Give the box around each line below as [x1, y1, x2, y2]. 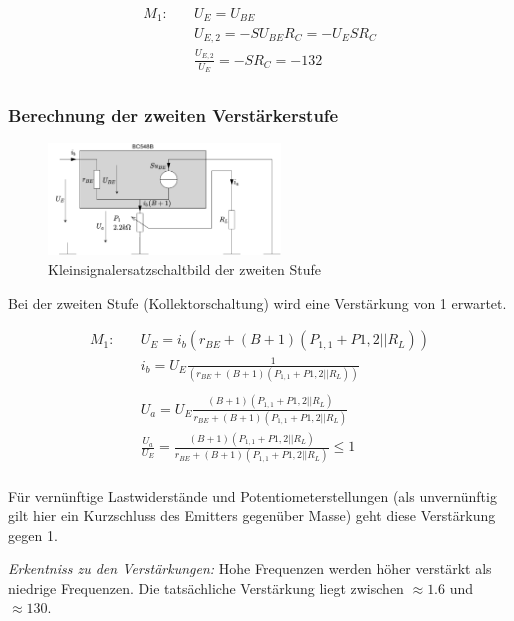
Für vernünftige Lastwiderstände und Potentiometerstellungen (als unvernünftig [8, 485, 497, 506]
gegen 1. [8, 524, 58, 545]
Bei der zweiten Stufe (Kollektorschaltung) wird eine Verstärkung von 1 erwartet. [8, 292, 507, 313]
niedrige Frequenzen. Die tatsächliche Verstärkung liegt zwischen [8, 577, 404, 598]
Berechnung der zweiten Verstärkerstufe [8, 102, 339, 127]
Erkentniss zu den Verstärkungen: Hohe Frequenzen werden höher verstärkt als [8, 558, 492, 579]
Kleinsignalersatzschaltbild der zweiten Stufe [48, 259, 321, 280]
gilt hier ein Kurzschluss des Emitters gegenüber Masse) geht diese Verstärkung [8, 505, 496, 526]
